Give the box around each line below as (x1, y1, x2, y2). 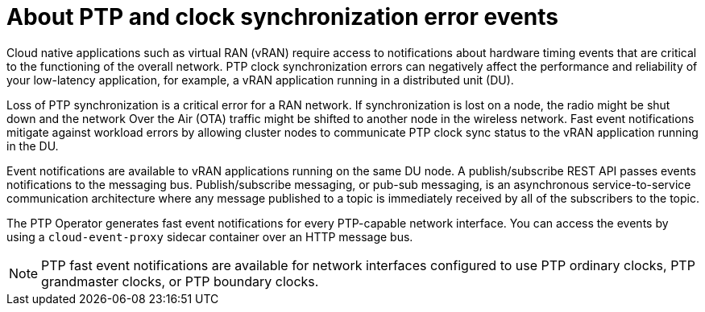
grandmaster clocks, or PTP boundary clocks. (41, 273, 319, 289)
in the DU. (6, 138, 59, 153)
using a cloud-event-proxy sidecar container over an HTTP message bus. (6, 229, 413, 244)
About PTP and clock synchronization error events (6, 3, 558, 31)
